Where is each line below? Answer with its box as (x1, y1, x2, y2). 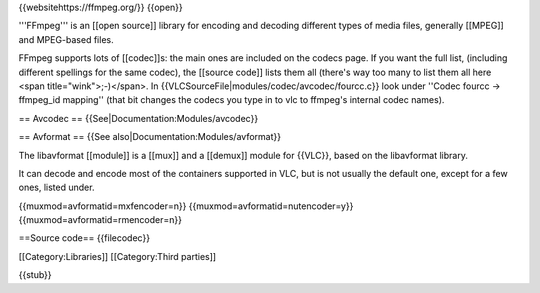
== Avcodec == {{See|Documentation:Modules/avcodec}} (18, 112, 259, 124)
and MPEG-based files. (18, 33, 114, 45)
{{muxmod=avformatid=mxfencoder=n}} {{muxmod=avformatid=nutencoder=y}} (18, 200, 354, 212)
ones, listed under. (18, 181, 95, 194)
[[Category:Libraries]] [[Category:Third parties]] (18, 250, 217, 262)
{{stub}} (18, 269, 52, 281)
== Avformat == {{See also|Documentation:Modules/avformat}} (18, 131, 282, 143)
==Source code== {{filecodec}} (18, 232, 150, 244)
